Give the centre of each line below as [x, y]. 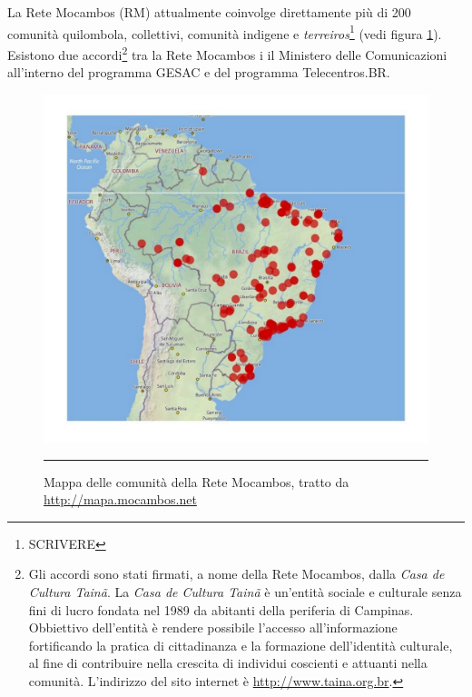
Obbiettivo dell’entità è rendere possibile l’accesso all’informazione [213, 627]
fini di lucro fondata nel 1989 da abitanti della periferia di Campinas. [221, 609]
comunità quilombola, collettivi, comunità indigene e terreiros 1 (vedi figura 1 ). [225, 32]
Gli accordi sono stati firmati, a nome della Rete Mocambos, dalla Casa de [236, 574]
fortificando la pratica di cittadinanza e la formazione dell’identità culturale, [241, 645]
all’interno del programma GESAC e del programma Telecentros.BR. [199, 72]
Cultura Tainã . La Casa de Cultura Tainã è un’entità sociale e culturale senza [245, 592]
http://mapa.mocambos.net [120, 499]
